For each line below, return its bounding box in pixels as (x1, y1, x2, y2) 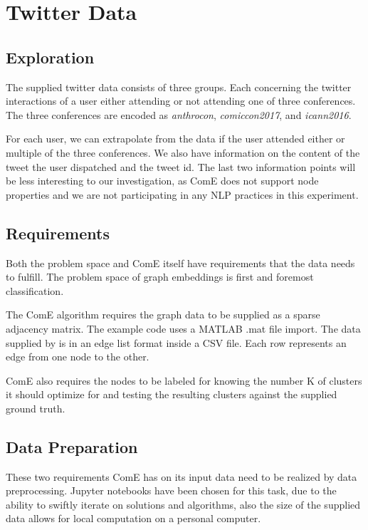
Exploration (6, 46, 95, 68)
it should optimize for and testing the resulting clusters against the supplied (6, 387, 337, 402)
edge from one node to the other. (6, 349, 149, 364)
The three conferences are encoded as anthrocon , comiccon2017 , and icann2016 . (6, 107, 352, 122)
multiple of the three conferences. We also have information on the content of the (6, 145, 360, 160)
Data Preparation (6, 435, 138, 457)
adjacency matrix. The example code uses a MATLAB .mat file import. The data (6, 321, 361, 336)
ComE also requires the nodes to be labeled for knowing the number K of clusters (6, 373, 362, 388)
